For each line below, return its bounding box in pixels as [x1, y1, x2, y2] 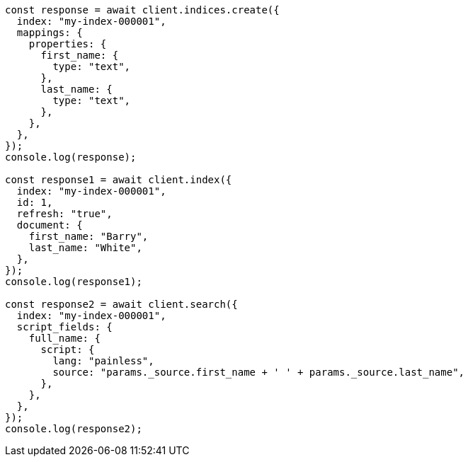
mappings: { [16, 27, 83, 38]
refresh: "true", [16, 208, 113, 219]
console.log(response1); [5, 276, 142, 287]
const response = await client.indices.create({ [5, 4, 280, 16]
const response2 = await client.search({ [5, 299, 238, 310]
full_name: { [28, 333, 101, 344]
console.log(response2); [5, 423, 142, 434]
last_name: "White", [28, 242, 142, 253]
